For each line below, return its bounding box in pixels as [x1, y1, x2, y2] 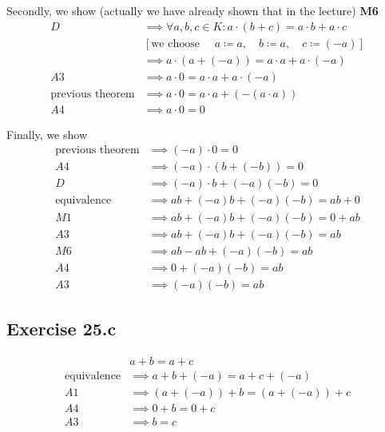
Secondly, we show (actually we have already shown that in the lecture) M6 [6, 2, 379, 18]
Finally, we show [6, 125, 87, 142]
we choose [151, 38, 200, 50]
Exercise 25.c [6, 316, 117, 341]
